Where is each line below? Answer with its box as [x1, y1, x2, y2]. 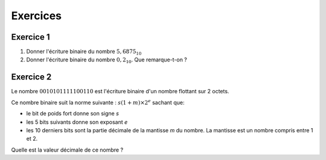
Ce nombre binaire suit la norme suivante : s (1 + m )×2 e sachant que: [11, 98, 185, 106]
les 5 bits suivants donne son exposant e [26, 118, 128, 126]
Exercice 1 [11, 32, 51, 42]
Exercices [11, 9, 62, 22]
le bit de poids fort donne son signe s [26, 110, 119, 117]
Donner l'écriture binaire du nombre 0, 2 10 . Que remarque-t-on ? [26, 56, 187, 65]
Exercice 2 [11, 72, 52, 82]
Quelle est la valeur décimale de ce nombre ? [11, 146, 124, 153]
